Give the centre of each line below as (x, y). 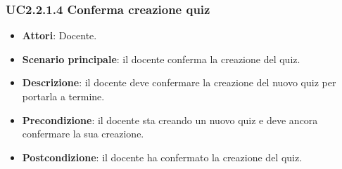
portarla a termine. (63, 96)
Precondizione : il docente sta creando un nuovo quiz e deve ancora (170, 120)
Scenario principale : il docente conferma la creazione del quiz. (161, 59)
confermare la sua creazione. (83, 134)
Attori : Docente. (59, 35)
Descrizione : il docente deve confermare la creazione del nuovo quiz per (179, 82)
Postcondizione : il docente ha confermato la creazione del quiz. (162, 157)
